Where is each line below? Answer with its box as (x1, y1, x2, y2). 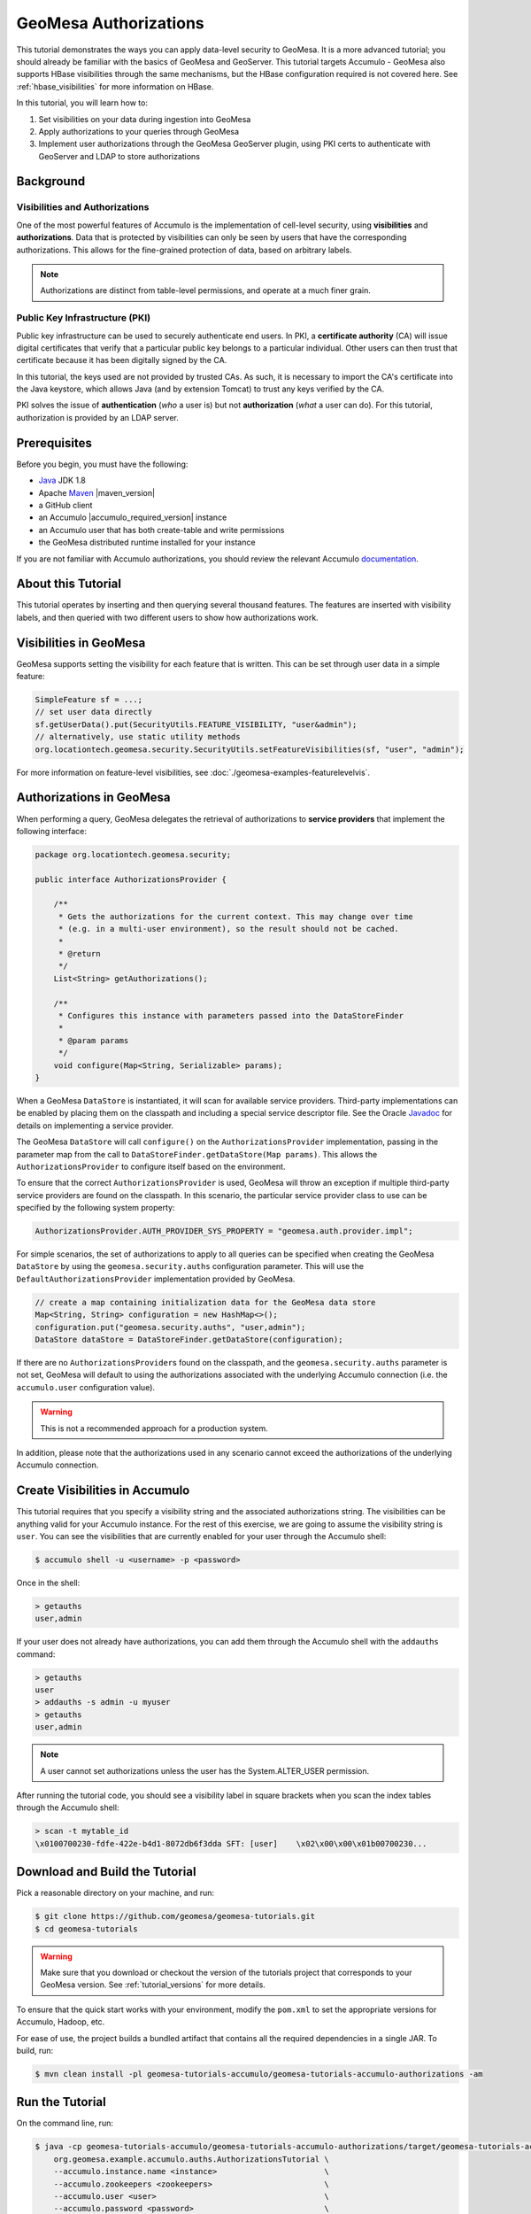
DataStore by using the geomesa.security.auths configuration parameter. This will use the (16, 1261, 365, 1272)
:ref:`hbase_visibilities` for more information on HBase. (16, 81, 214, 92)
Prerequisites (16, 435, 92, 451)
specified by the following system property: (16, 1203, 175, 1213)
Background (16, 174, 86, 190)
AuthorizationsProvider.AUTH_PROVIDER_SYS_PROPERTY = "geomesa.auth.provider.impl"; (35, 1227, 413, 1236)
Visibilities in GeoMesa (16, 635, 146, 650)
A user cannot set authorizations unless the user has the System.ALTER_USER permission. (40, 1765, 370, 1776)
